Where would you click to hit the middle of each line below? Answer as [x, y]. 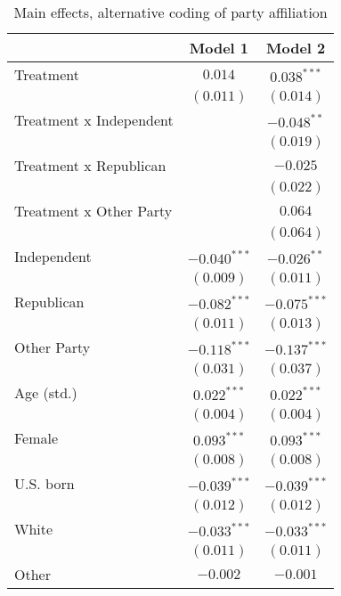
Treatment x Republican [90, 165]
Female [37, 438]
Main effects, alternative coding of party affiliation [170, 12]
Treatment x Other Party [93, 211]
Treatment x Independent [94, 120]
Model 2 [296, 48]
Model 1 [219, 48]
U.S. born [45, 483]
